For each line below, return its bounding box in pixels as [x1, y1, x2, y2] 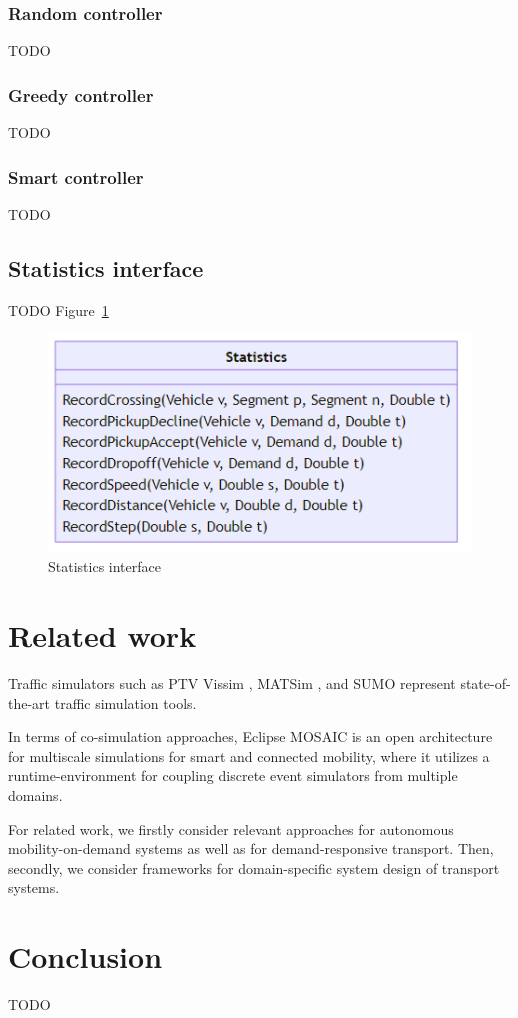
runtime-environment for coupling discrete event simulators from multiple [8, 765, 458, 786]
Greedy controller [8, 82, 154, 107]
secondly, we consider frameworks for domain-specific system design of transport [8, 857, 500, 878]
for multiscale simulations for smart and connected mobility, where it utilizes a [8, 745, 490, 766]
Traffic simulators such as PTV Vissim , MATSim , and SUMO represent [8, 673, 456, 694]
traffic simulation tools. [54, 692, 197, 713]
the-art [8, 692, 51, 713]
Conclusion [8, 936, 163, 977]
